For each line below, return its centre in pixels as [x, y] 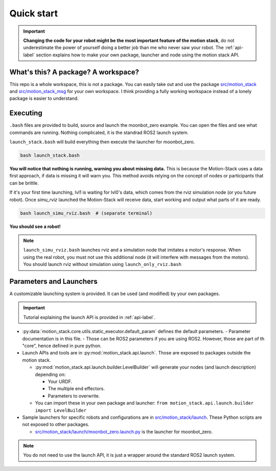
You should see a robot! [35, 226]
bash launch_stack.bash [50, 155]
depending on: [50, 374]
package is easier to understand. [44, 98]
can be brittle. [24, 183]
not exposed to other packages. [56, 424]
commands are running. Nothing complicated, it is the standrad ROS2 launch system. [99, 132]
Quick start [34, 13]
